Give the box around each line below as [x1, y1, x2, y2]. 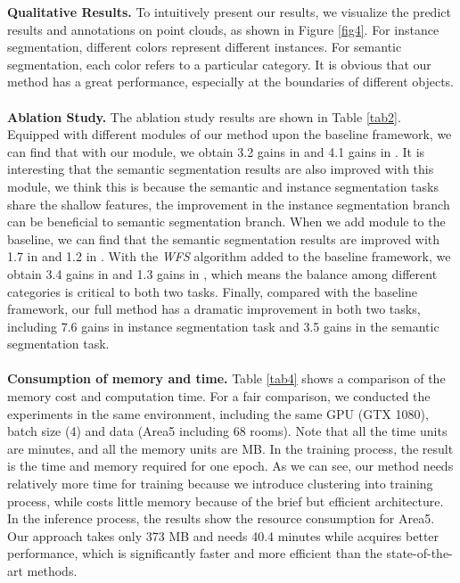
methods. [27, 562, 78, 579]
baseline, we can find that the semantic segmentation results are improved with [7, 229, 440, 248]
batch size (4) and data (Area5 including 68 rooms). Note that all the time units [7, 422, 448, 440]
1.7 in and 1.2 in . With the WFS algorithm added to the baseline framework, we [7, 247, 451, 266]
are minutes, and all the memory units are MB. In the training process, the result [7, 439, 454, 457]
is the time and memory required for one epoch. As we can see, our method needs [7, 456, 454, 475]
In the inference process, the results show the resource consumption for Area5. [7, 509, 435, 528]
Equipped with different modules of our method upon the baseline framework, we [7, 125, 452, 144]
